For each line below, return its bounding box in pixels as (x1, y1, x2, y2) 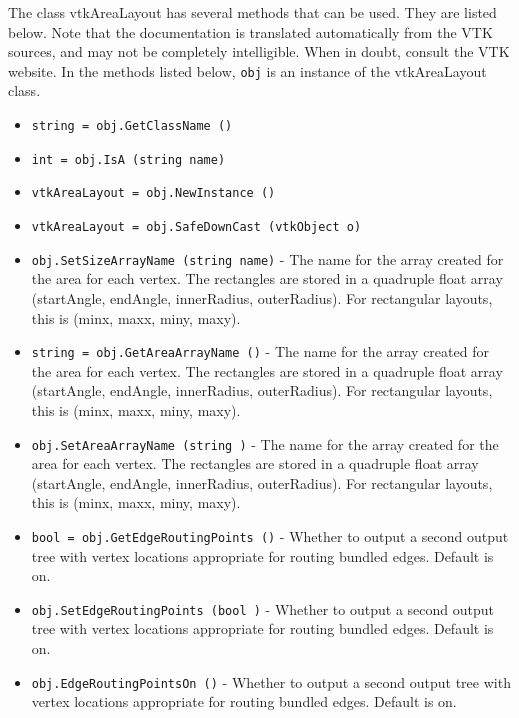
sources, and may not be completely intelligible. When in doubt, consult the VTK (8, 41, 510, 62)
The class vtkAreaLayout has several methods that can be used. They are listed (8, 2, 497, 22)
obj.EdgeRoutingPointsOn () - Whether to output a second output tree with (31, 671, 511, 692)
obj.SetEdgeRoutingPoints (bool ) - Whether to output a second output (31, 598, 494, 619)
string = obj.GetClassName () (31, 119, 233, 134)
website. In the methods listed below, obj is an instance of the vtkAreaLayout (8, 60, 487, 81)
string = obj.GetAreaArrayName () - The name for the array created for (31, 341, 489, 362)
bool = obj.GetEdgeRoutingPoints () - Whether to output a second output (31, 525, 509, 546)
